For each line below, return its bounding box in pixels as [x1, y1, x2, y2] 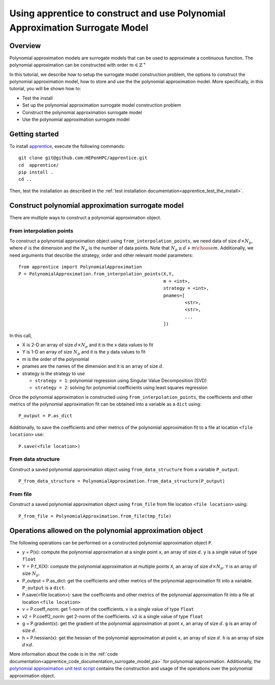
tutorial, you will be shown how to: [9, 86, 81, 92]
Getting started [9, 130, 59, 138]
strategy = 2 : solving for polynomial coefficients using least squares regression [35, 385, 208, 391]
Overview [9, 41, 41, 50]
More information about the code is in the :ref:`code [9, 651, 118, 657]
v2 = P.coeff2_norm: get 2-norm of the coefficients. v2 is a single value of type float [22, 613, 203, 619]
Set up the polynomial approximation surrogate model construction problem [22, 102, 181, 108]
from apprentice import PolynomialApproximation [18, 264, 142, 270]
